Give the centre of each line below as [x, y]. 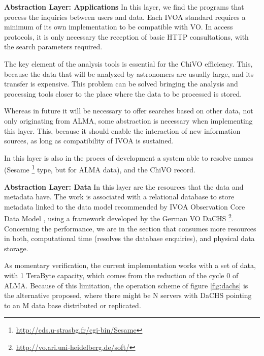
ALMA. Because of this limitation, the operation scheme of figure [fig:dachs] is [126, 285]
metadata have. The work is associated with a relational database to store [119, 197]
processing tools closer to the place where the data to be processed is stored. [123, 93]
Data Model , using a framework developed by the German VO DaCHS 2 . [119, 217]
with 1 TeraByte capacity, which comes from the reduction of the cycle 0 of [121, 275]
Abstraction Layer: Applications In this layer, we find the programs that [124, 7]
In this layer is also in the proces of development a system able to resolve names [129, 157]
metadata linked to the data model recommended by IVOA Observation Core [125, 206]
